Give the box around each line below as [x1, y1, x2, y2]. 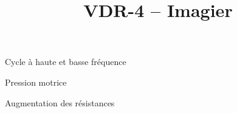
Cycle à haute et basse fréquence [5, 55, 126, 68]
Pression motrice [5, 75, 67, 88]
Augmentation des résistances [5, 96, 115, 109]
